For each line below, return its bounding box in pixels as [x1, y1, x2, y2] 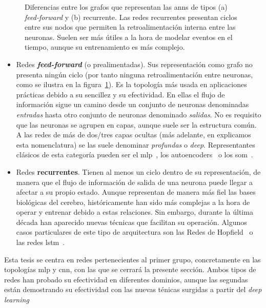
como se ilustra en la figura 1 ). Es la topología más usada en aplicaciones [16, 79, 247, 90]
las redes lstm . [16, 237, 65, 248]
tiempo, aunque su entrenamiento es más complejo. [25, 42, 185, 52]
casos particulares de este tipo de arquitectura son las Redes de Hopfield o [16, 227, 253, 237]
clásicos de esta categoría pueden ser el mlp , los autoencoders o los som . [16, 149, 253, 160]
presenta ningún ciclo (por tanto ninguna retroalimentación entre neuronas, [16, 69, 253, 79]
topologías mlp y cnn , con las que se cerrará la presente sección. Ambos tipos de [4, 264, 256, 275]
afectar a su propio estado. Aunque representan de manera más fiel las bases [16, 187, 256, 197]
